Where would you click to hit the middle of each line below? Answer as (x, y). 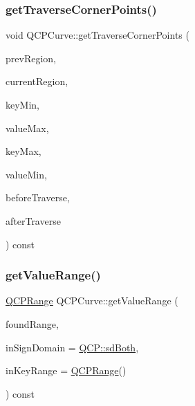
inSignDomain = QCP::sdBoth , (72, 347)
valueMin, (26, 174)
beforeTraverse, (38, 197)
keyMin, (23, 104)
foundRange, (32, 323)
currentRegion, (37, 81)
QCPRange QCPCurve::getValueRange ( (92, 301)
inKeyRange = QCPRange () (66, 370)
